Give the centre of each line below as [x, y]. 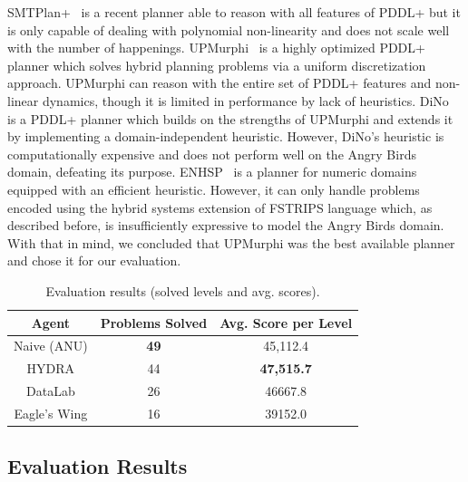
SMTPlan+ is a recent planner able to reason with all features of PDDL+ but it [234, 12]
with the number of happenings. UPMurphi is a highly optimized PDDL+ [216, 48]
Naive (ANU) [51, 346]
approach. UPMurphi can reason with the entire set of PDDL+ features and [219, 83]
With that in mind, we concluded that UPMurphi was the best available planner [231, 242]
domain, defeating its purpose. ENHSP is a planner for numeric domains [212, 172]
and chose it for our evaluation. [94, 260]
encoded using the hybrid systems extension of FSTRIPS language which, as [220, 207]
